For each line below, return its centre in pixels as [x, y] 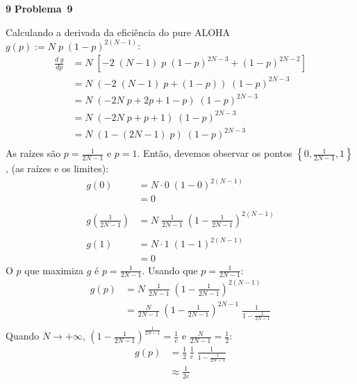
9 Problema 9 [39, 8]
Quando [23, 336]
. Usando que [170, 270]
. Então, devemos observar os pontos [215, 153]
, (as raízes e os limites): [57, 168]
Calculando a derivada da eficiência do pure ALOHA [118, 32]
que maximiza [54, 270]
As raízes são [33, 153]
